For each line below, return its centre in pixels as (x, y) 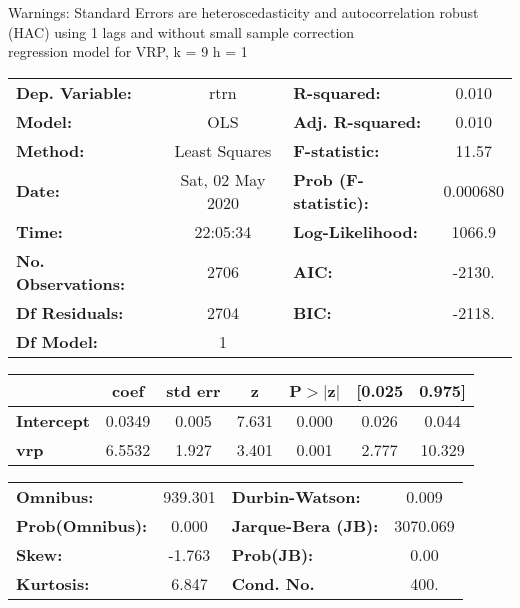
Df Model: (57, 341)
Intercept (53, 420)
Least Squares (223, 150)
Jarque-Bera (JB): (305, 525)
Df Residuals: (70, 312)
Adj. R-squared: (357, 121)
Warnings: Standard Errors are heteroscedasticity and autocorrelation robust (243, 12)
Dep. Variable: (74, 92)
